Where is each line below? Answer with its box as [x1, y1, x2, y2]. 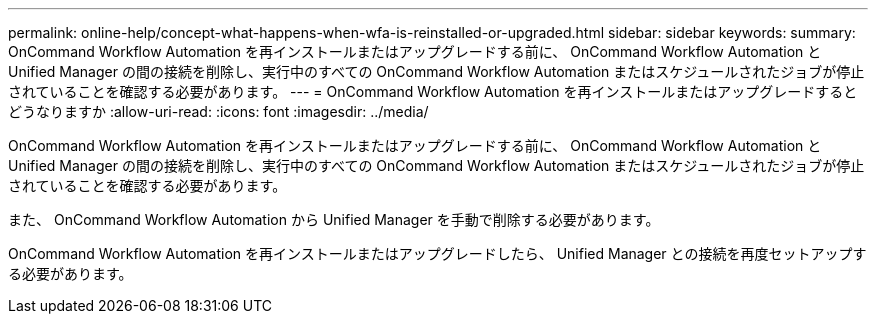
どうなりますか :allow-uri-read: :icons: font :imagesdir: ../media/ [8, 103, 429, 120]
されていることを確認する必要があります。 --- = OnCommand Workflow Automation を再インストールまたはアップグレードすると [8, 83, 858, 100]
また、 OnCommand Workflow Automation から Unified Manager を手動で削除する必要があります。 [8, 211, 660, 228]
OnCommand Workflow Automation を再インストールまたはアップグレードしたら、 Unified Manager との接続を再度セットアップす [8, 245, 867, 262]
